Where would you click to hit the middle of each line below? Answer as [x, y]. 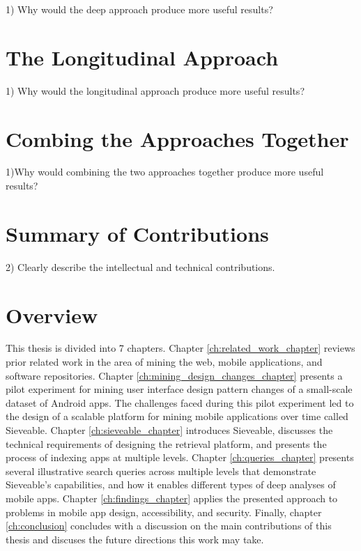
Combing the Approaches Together [177, 138]
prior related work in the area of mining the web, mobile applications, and [164, 362]
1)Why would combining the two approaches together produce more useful [165, 172]
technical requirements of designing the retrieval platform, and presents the [166, 443]
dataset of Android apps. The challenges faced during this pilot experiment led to [180, 402]
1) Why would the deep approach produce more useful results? [139, 9]
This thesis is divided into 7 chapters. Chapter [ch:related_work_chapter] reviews [180, 348]
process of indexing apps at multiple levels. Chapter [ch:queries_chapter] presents [180, 457]
